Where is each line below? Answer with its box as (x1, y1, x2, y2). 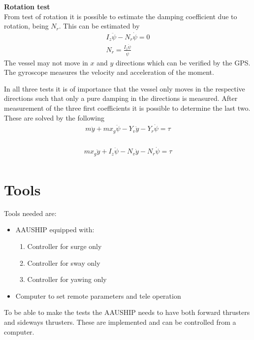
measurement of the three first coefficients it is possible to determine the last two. (4, 103, 251, 113)
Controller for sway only (27, 257, 100, 268)
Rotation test (4, 1, 50, 11)
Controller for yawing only (27, 274, 107, 284)
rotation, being (4, 21, 49, 31)
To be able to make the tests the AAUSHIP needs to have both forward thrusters (4, 307, 250, 317)
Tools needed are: (4, 208, 57, 218)
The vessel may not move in (4, 57, 88, 67)
